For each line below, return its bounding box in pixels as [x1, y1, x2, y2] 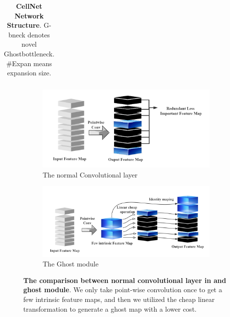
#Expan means [6, 58, 52, 68]
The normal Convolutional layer [43, 169, 138, 179]
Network [14, 10, 44, 20]
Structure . [7, 20, 42, 30]
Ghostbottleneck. [4, 48, 55, 58]
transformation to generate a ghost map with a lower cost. [23, 303, 197, 314]
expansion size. [7, 68, 51, 78]
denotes [27, 29, 50, 39]
